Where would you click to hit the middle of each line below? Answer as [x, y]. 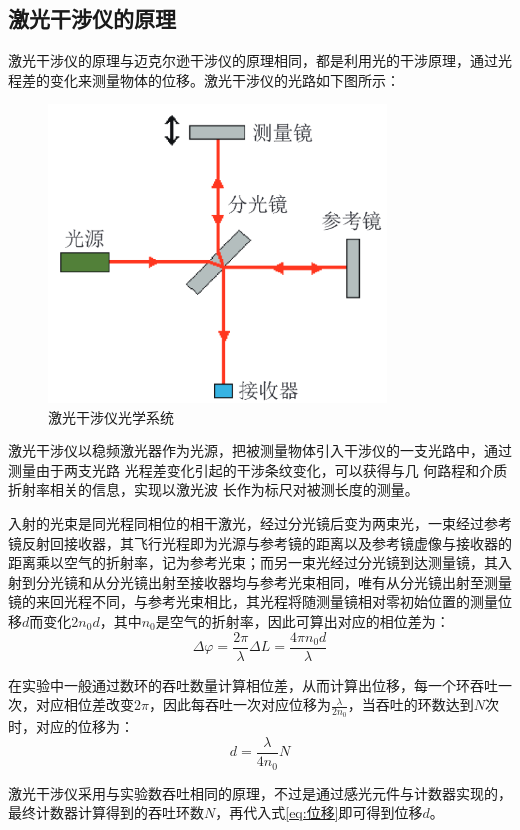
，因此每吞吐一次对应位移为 [239, 704]
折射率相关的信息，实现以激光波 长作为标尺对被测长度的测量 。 [213, 489]
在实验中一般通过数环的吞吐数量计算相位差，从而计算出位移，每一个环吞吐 [253, 684]
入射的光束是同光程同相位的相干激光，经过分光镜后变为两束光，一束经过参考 [260, 522]
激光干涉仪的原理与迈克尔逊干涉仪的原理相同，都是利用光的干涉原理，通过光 [260, 60]
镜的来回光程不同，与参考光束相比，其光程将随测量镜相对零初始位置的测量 [253, 601]
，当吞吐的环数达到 [410, 704]
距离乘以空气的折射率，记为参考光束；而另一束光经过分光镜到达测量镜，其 [253, 562]
